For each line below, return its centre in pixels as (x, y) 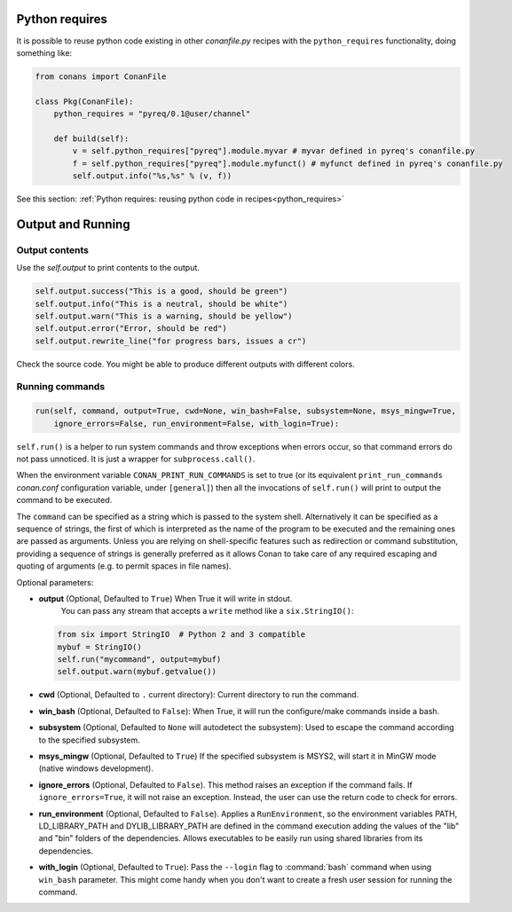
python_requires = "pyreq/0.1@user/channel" (152, 114)
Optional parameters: (55, 582)
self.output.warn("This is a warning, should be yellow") (164, 316)
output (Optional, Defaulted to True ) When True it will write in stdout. (165, 598)
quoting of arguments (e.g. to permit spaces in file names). (124, 566)
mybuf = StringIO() (99, 647)
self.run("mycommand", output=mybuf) (139, 660)
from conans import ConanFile (101, 76)
